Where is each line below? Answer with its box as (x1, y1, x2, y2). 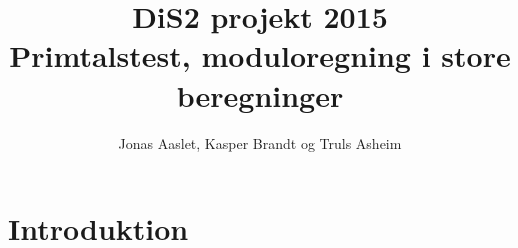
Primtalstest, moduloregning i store (9, 35, 511, 76)
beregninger (176, 74, 344, 115)
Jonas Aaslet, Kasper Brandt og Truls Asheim (118, 132, 402, 153)
